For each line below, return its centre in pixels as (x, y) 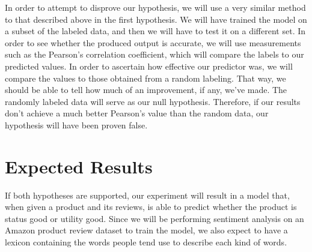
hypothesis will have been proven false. (76, 124)
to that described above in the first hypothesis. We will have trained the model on (156, 19)
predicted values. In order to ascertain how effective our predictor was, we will (149, 66)
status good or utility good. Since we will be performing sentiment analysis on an (154, 218)
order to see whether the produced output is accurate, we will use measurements (153, 42)
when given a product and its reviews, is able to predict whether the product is (151, 207)
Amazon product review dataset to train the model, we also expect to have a (146, 230)
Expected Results (79, 166)
